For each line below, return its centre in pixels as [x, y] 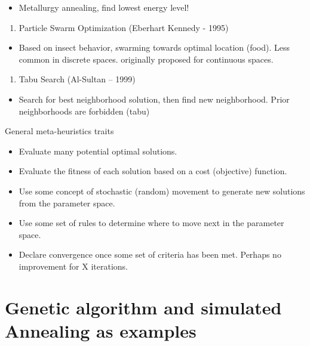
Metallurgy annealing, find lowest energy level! [104, 7]
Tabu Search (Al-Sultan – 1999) [77, 79]
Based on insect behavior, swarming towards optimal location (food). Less [154, 47]
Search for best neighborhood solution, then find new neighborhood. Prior [154, 99]
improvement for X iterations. [73, 266]
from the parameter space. [67, 203]
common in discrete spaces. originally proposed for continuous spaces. [146, 59]
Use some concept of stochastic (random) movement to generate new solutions [162, 191]
